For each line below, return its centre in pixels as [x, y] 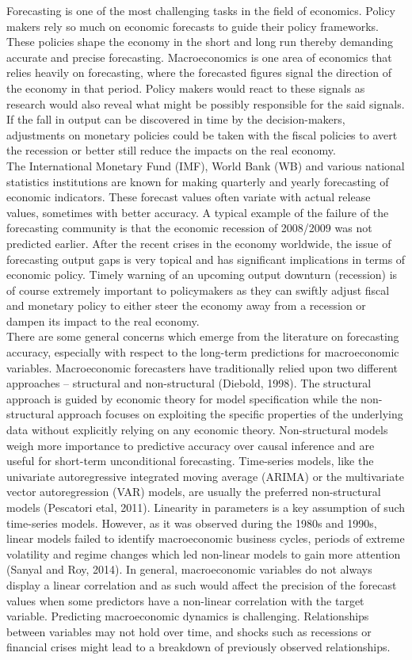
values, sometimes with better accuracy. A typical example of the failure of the [198, 212]
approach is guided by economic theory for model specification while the [182, 398]
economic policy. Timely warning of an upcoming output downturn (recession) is [202, 275]
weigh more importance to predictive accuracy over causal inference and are [191, 445]
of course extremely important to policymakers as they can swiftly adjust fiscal [198, 290]
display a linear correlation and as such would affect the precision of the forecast [202, 584]
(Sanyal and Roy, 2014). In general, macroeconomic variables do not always [189, 569]
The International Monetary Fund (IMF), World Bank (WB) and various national [206, 165]
